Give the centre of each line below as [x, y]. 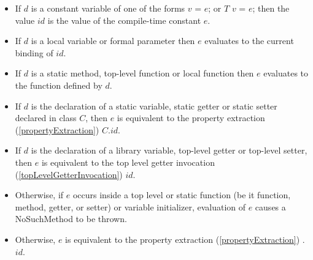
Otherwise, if [39, 195]
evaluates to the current [249, 41]
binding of [34, 52]
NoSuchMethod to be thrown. [71, 219]
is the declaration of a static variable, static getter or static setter [154, 106]
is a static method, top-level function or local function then [142, 73]
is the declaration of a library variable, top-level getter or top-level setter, [169, 150]
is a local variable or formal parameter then [113, 41]
